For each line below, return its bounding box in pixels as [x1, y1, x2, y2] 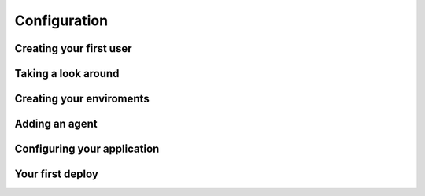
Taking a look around [14, 67, 120, 80]
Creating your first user [14, 42, 133, 55]
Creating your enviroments [14, 92, 150, 105]
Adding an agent [14, 117, 98, 131]
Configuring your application [14, 142, 160, 156]
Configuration [14, 12, 109, 29]
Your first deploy [14, 168, 98, 181]
